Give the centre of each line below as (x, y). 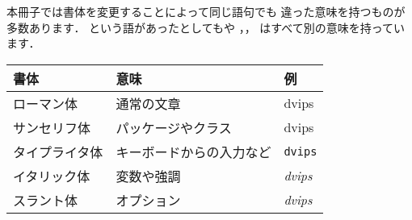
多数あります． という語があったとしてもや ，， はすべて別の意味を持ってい (206, 27)
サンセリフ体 (52, 127)
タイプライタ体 (58, 152)
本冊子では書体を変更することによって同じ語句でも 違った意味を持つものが (206, 11)
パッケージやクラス (174, 127)
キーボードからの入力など (193, 152)
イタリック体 (52, 176)
